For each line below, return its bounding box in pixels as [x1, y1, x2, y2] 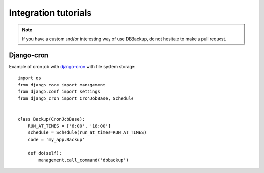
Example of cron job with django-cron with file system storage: [9, 64, 136, 69]
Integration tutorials [9, 7, 92, 18]
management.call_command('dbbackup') [38, 157, 129, 163]
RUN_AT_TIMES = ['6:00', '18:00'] [27, 123, 111, 129]
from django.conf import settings [18, 89, 100, 95]
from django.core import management [18, 82, 106, 87]
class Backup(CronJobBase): [18, 116, 85, 122]
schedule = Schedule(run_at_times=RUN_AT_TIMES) [27, 130, 147, 135]
